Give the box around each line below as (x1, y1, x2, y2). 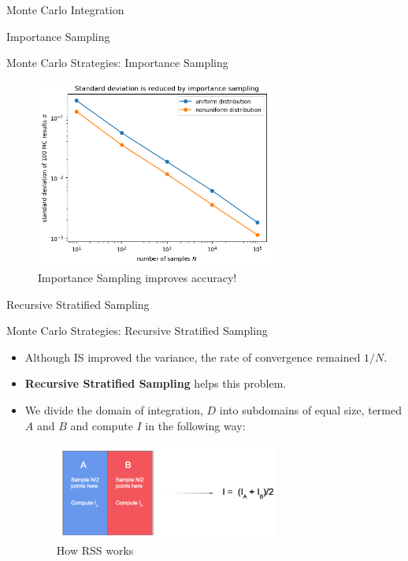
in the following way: (145, 417, 246, 433)
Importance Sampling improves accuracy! (38, 269, 237, 286)
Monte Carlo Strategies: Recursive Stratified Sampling (6, 322, 268, 339)
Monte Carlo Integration (6, 2, 124, 17)
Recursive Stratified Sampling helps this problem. (24, 375, 287, 392)
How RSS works (56, 542, 134, 559)
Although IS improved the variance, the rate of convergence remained (24, 348, 361, 365)
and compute (70, 417, 133, 433)
